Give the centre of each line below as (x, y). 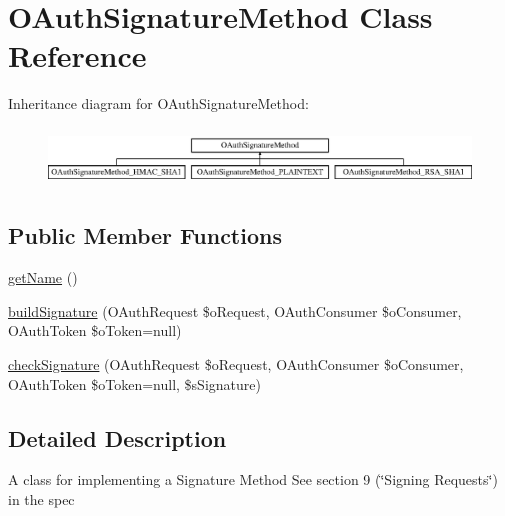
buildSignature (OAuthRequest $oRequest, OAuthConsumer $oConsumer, (235, 310)
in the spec (41, 499)
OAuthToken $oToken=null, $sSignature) (134, 383)
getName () (43, 277)
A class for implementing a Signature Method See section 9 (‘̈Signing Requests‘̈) (253, 479)
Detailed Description (117, 437)
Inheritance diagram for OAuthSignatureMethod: (158, 103)
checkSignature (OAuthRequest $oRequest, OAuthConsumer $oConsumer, (236, 364)
